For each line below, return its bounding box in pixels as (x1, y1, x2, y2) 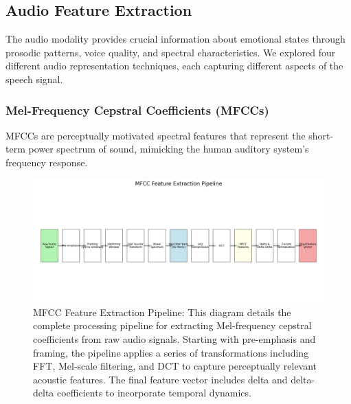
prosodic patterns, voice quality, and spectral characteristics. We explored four (5, 45, 336, 59)
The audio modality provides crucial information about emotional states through (5, 32, 346, 46)
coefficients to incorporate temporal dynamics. (56, 385, 251, 400)
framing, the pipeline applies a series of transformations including (33, 345, 309, 359)
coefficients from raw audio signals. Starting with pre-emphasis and (33, 332, 316, 346)
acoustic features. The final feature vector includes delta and (33, 372, 288, 386)
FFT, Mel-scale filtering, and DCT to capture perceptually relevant (33, 359, 317, 373)
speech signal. (5, 71, 63, 86)
